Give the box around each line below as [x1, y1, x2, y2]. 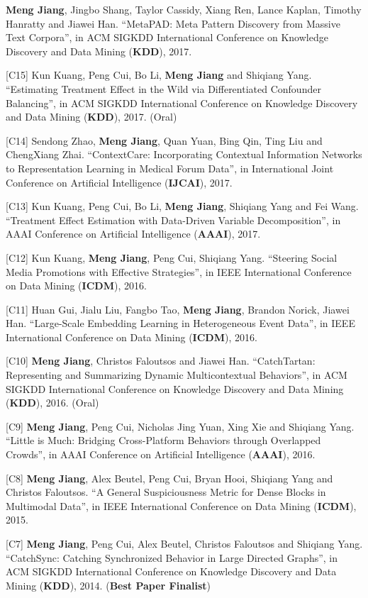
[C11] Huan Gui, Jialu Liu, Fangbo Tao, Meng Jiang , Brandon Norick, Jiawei [6, 301, 350, 316]
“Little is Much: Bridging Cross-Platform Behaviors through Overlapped [6, 433, 321, 448]
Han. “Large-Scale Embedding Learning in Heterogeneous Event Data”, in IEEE [6, 316, 355, 331]
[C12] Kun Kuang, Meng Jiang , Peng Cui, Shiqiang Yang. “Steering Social [6, 250, 338, 265]
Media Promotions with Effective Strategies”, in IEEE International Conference [6, 264, 352, 279]
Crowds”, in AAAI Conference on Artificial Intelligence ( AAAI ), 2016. [6, 447, 316, 462]
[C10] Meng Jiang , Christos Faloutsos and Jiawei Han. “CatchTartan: [6, 353, 316, 368]
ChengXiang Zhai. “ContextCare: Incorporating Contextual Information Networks [6, 147, 362, 162]
